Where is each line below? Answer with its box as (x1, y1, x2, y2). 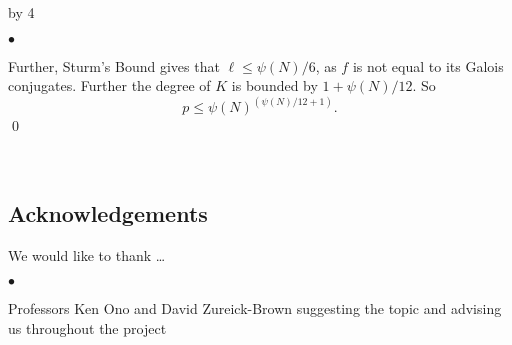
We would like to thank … (8, 244, 166, 265)
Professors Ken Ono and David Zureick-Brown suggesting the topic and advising (8, 298, 502, 319)
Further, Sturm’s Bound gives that (8, 55, 220, 76)
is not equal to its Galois (352, 55, 504, 76)
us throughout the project (8, 317, 167, 338)
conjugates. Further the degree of (8, 75, 211, 96)
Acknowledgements (8, 197, 208, 228)
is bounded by (231, 75, 318, 96)
